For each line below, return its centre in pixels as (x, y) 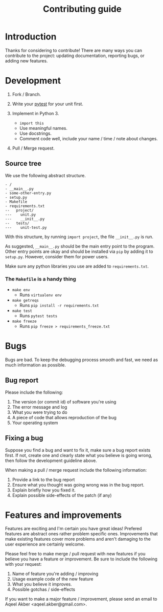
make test (22, 311)
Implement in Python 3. (35, 113)
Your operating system (35, 423)
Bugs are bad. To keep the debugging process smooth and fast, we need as (81, 360)
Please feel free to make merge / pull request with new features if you (75, 554)
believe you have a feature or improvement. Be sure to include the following (81, 559)
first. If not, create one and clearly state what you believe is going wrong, (79, 455)
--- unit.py (21, 214)
